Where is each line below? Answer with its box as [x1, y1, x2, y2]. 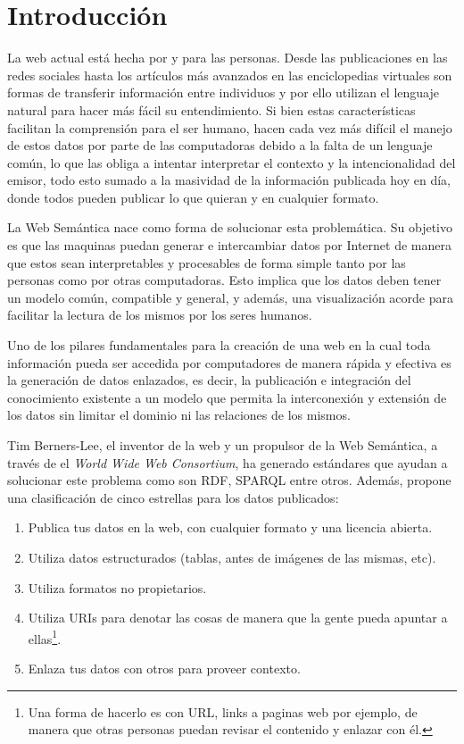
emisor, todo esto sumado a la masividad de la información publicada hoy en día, [7, 171, 452, 189]
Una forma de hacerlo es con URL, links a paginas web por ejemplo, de [28, 702, 418, 721]
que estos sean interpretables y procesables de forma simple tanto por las [7, 253, 406, 272]
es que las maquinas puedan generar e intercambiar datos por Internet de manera [7, 236, 452, 255]
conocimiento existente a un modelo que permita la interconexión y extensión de [7, 388, 447, 406]
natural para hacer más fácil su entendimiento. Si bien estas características [7, 100, 416, 119]
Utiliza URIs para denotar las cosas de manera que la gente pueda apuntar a [28, 608, 448, 627]
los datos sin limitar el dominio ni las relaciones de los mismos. [7, 405, 351, 424]
